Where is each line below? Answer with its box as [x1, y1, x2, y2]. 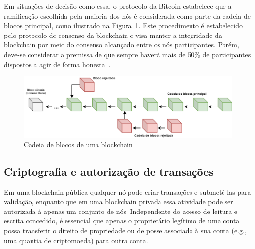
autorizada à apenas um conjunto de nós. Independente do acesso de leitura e [4, 206, 238, 216]
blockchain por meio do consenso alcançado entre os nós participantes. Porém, [4, 39, 239, 50]
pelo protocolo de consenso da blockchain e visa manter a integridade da [4, 30, 222, 40]
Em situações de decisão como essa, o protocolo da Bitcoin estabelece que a [4, 1, 232, 11]
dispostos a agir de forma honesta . [4, 59, 111, 69]
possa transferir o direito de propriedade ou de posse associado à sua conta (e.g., [4, 225, 247, 236]
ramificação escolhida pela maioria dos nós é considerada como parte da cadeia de [4, 10, 251, 21]
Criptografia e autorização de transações [4, 163, 214, 178]
